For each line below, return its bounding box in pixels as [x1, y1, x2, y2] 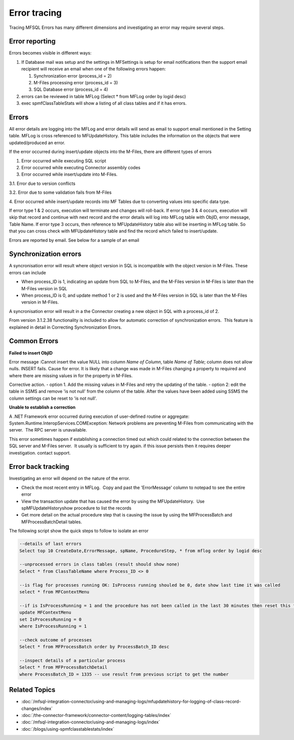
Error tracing [9, 7, 62, 18]
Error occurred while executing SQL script [21, 157, 106, 164]
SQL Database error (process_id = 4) [33, 86, 108, 93]
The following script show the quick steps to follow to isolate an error [9, 528, 149, 534]
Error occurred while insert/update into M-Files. [21, 172, 118, 178]
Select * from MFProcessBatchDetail [19, 664, 108, 670]
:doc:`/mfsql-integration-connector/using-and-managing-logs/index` [21, 719, 160, 725]
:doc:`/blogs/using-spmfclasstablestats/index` [21, 726, 115, 732]
